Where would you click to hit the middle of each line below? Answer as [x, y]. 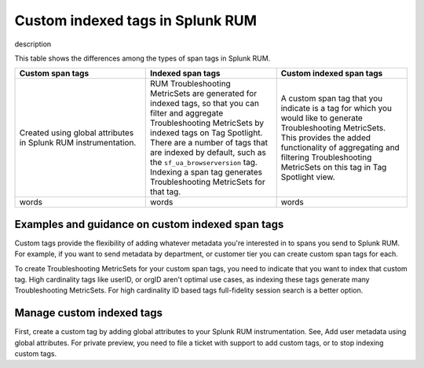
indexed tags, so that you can [205, 104]
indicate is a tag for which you [336, 109]
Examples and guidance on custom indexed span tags [149, 224]
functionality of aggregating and [340, 148]
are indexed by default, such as [208, 153]
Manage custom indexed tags [89, 313]
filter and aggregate [187, 113]
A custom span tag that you [332, 98]
